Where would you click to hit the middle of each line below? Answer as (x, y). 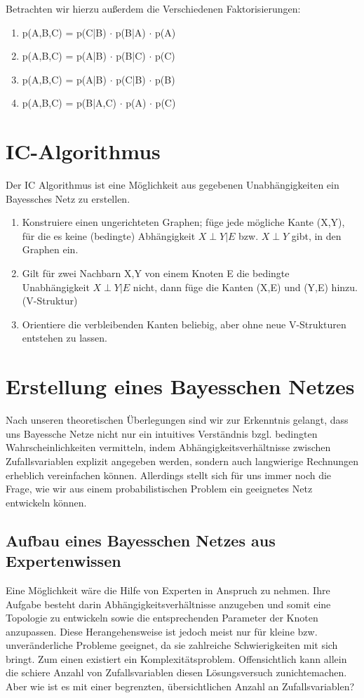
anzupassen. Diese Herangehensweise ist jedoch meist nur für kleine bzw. (162, 631)
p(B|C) (131, 56)
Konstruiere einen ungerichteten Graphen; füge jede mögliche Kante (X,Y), (183, 222)
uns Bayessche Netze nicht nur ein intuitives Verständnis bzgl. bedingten (162, 433)
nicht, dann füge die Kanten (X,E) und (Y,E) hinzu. (245, 287)
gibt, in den (316, 235)
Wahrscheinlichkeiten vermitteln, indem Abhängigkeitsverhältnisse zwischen (168, 447)
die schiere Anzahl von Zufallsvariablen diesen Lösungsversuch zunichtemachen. (176, 672)
